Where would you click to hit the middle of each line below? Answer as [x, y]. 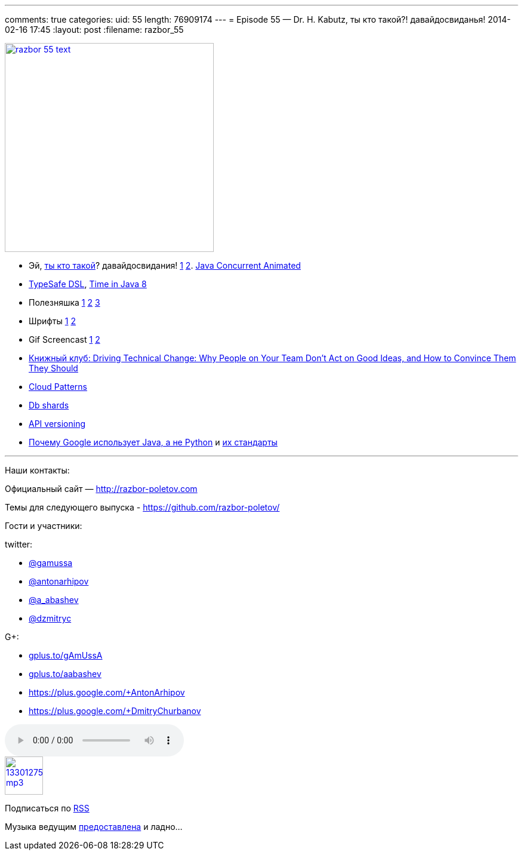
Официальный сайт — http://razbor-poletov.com [101, 489]
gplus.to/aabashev [65, 674]
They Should [53, 368]
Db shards [49, 405]
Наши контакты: [37, 470]
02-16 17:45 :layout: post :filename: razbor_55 [94, 30]
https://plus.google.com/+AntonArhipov [107, 692]
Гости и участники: [44, 526]
